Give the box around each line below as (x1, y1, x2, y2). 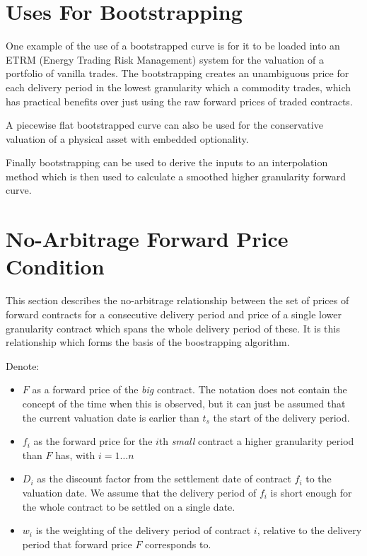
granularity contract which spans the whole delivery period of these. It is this (6, 320, 340, 335)
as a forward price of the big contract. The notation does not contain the (32, 382, 347, 397)
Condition (6, 252, 105, 281)
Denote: (6, 358, 40, 373)
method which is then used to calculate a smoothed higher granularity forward (6, 168, 346, 183)
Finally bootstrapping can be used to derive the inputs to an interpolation (6, 155, 328, 170)
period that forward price (22, 536, 132, 551)
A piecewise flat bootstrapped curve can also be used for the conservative (6, 117, 323, 132)
